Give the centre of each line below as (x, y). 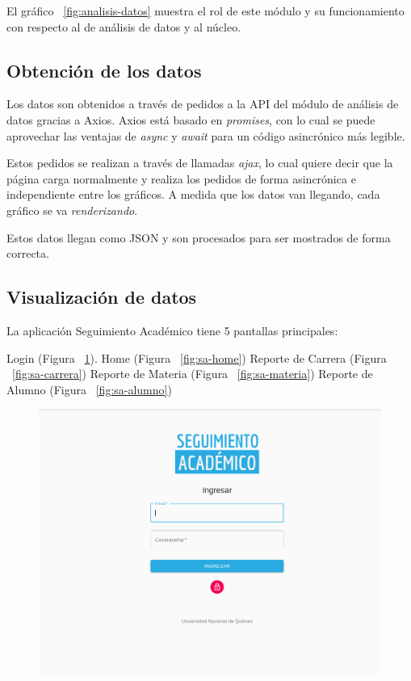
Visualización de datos (102, 297)
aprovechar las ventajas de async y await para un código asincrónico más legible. (206, 135)
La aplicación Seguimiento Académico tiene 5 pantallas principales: (172, 330)
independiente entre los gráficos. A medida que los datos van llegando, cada (193, 194)
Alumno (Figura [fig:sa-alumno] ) (89, 389)
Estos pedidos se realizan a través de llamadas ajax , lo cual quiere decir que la (200, 163)
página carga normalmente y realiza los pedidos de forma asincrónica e (181, 178)
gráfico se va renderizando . (72, 210)
